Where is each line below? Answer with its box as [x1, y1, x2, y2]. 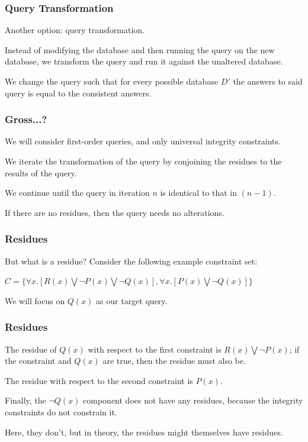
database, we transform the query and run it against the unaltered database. [5, 55, 283, 67]
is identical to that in [160, 186, 238, 199]
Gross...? [5, 112, 47, 127]
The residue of [5, 343, 57, 355]
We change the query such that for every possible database [5, 75, 219, 87]
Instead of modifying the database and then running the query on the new [5, 43, 275, 56]
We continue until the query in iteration [5, 186, 150, 199]
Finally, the [5, 394, 46, 406]
